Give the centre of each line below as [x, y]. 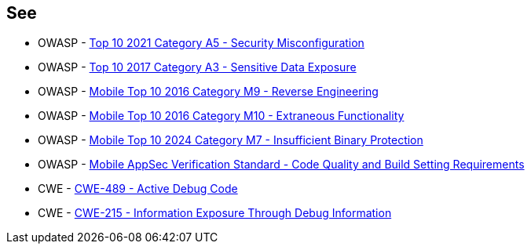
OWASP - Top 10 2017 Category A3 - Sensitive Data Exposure [197, 67]
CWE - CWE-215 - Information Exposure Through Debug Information [215, 213]
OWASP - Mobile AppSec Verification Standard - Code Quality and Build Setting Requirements [281, 165]
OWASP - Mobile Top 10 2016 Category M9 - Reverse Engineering [208, 92]
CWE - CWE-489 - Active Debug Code [138, 189]
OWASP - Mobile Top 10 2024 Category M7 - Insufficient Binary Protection [231, 140]
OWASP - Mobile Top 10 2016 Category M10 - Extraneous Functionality [221, 116]
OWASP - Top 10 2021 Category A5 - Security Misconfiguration [201, 43]
